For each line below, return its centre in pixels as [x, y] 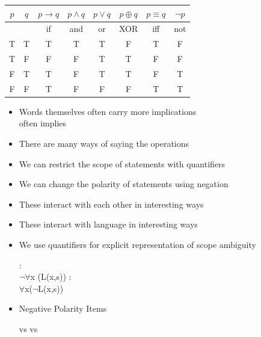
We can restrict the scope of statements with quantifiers [122, 163]
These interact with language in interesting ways [108, 224]
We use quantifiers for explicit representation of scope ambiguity [137, 244]
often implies [43, 123]
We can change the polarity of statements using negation [124, 184]
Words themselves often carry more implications [108, 111]
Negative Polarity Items [63, 308]
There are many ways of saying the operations [104, 143]
